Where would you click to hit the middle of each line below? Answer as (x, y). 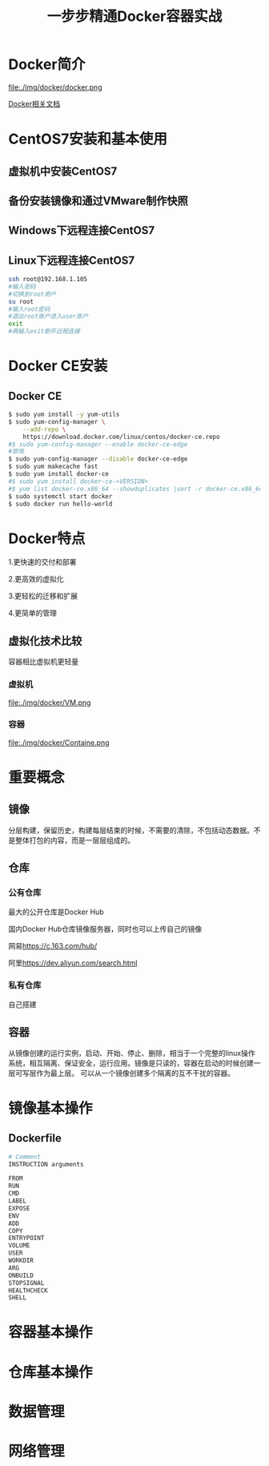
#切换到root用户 (32, 294)
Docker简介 (47, 64)
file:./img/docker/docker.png (55, 87)
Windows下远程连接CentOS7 (81, 230)
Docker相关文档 (34, 103)
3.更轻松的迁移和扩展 (43, 596)
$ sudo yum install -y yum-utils (64, 415)
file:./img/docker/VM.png (50, 703)
